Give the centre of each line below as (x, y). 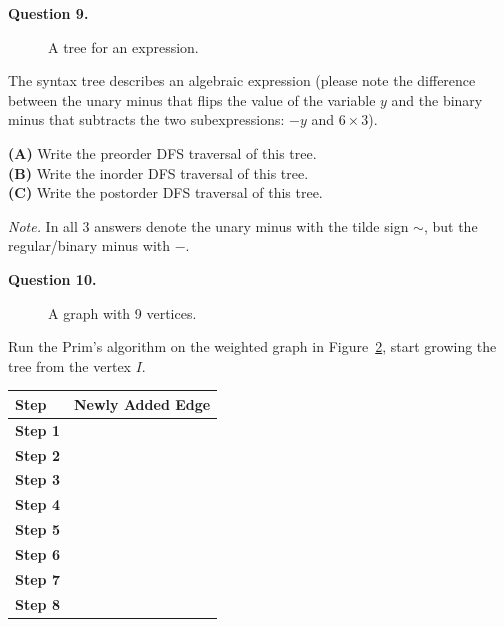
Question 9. (48, 13)
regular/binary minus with (89, 245)
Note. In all (43, 225)
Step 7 (37, 578)
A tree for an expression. (123, 46)
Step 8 (37, 603)
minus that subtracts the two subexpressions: (146, 119)
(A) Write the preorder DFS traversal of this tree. (162, 152)
